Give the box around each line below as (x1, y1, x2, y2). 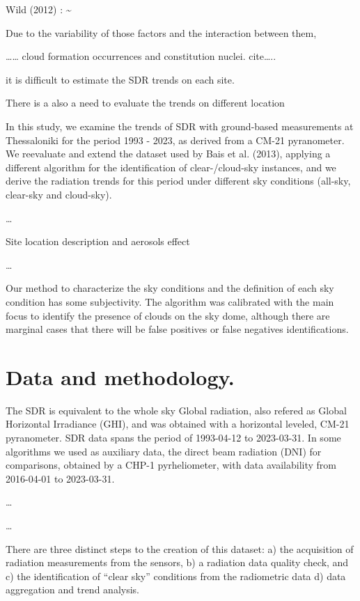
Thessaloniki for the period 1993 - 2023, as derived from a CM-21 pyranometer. (6, 132, 345, 147)
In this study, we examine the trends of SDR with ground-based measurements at (6, 118, 354, 133)
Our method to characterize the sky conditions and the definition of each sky (6, 281, 334, 295)
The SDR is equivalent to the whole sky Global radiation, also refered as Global (6, 403, 347, 417)
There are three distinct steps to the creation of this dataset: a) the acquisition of (6, 541, 354, 556)
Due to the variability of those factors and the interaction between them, (6, 25, 317, 40)
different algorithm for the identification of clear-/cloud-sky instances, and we (6, 159, 336, 174)
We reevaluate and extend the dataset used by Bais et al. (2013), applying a (6, 146, 331, 161)
